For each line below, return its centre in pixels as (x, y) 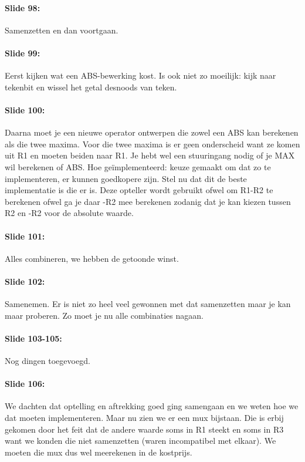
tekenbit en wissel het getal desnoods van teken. (91, 87)
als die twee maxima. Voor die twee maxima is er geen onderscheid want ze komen (152, 144)
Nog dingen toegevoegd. (48, 361)
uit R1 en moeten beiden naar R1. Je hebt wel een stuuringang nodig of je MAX (150, 155)
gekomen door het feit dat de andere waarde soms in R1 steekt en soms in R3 (144, 429)
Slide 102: (25, 281)
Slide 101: (25, 236)
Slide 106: (25, 384)
